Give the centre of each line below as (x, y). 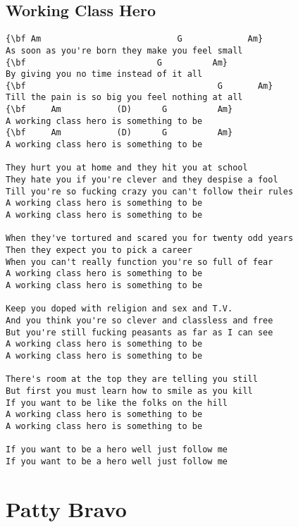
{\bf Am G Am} (135, 39)
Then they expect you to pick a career (99, 250)
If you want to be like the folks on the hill (117, 403)
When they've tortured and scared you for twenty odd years (150, 238)
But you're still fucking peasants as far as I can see (139, 332)
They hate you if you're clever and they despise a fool (142, 180)
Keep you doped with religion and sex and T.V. (119, 309)
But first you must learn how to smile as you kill (129, 391)
